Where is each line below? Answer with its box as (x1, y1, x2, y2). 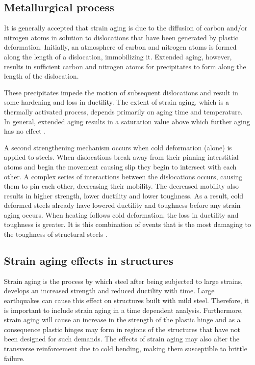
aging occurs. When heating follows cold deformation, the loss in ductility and (4, 209, 239, 220)
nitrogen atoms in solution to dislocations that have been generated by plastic (4, 32, 238, 42)
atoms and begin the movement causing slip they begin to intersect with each (4, 161, 237, 171)
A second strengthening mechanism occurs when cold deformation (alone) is (4, 142, 232, 152)
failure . (4, 353, 25, 363)
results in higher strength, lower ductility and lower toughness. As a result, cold (4, 190, 244, 200)
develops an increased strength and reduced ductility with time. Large (4, 285, 215, 296)
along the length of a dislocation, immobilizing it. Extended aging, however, (4, 51, 232, 61)
